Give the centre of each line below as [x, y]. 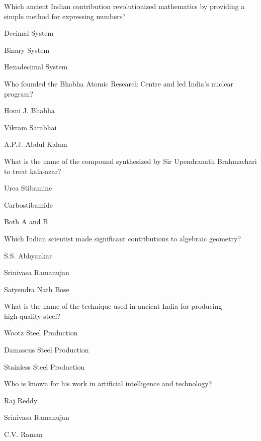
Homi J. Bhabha [29, 110]
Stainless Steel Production [45, 366]
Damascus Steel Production [47, 350]
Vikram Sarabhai [30, 127]
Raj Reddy [21, 400]
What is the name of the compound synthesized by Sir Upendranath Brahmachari [130, 161]
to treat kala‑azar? [33, 171]
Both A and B [26, 222]
